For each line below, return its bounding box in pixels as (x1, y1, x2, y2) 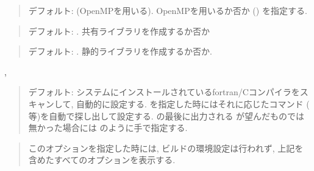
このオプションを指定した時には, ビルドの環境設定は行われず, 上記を (28, 141, 304, 154)
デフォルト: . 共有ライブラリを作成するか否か (28, 24, 210, 37)
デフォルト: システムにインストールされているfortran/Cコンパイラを (28, 85, 300, 98)
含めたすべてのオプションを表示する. (28, 153, 176, 166)
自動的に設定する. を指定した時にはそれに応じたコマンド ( (76, 97, 310, 110)
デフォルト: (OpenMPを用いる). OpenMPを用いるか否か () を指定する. (28, 4, 307, 16)
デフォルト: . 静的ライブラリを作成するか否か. (28, 45, 212, 58)
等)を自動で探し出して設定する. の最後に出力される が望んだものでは (28, 109, 305, 122)
